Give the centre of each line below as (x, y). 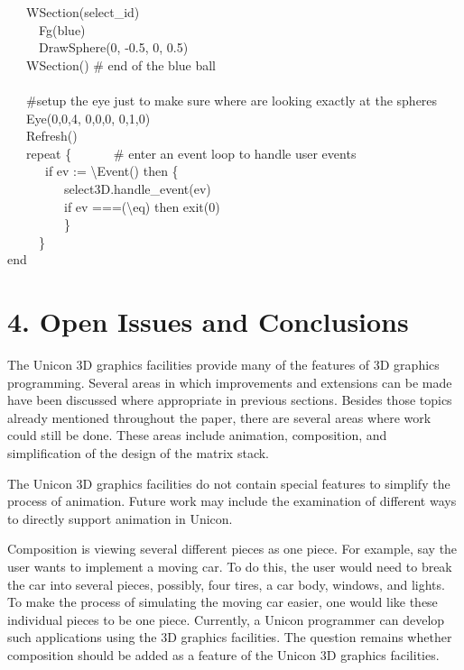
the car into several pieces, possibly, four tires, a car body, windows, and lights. (226, 584)
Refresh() (51, 136)
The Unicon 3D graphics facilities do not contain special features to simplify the (229, 483)
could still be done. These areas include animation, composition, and (197, 435)
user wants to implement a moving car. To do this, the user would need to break (230, 566)
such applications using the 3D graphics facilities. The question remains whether (230, 637)
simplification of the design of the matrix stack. (138, 453)
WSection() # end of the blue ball (121, 64)
